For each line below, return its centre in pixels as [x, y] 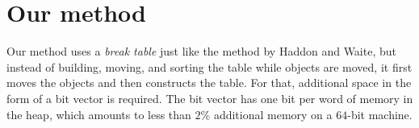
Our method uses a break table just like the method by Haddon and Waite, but [201, 51]
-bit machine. [380, 114]
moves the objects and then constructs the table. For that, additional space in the [209, 83]
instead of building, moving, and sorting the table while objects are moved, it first [209, 66]
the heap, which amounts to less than [99, 114]
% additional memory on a [266, 114]
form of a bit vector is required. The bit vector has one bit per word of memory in [210, 98]
